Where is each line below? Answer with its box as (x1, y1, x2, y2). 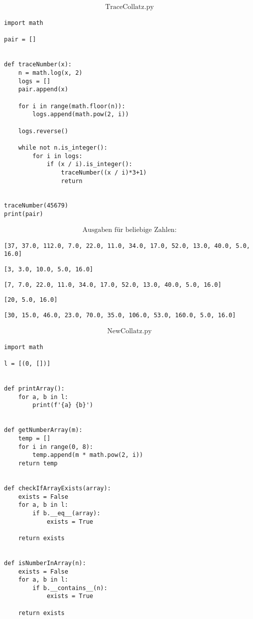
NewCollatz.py (107, 327, 152, 335)
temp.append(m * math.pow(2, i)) (32, 451, 143, 459)
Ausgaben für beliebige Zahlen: (82, 226, 177, 233)
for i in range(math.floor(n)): (18, 102, 126, 110)
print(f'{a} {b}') (32, 402, 93, 409)
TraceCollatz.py (105, 3, 154, 11)
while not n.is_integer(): (18, 144, 108, 151)
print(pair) (4, 210, 43, 218)
